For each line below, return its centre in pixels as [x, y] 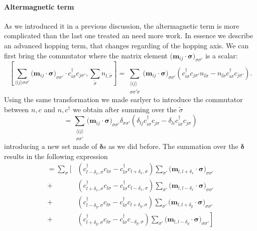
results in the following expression [56, 156]
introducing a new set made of [51, 146]
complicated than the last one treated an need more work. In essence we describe [129, 35]
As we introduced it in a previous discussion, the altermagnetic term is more [122, 25]
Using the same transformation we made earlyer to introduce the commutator [123, 99]
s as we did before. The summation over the [171, 146]
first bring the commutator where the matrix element [86, 55]
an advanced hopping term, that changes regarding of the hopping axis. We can [126, 45]
